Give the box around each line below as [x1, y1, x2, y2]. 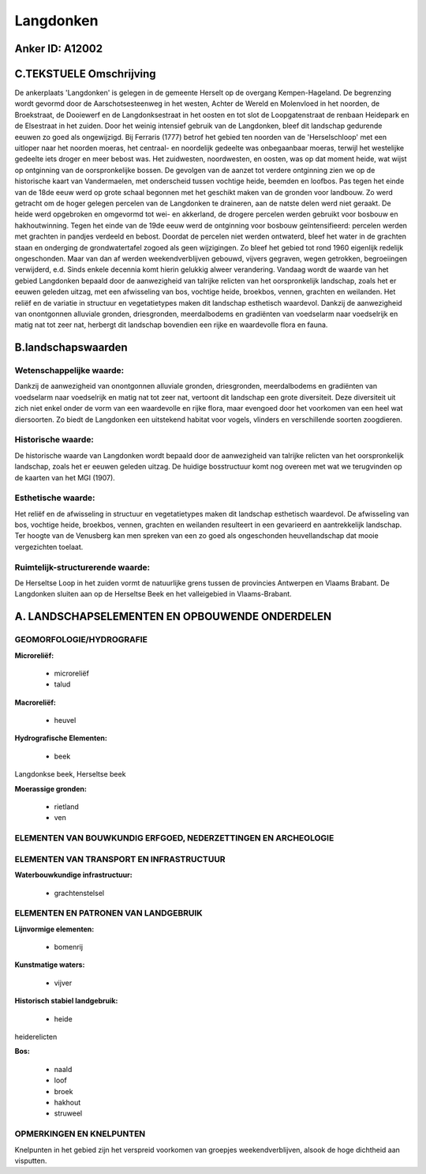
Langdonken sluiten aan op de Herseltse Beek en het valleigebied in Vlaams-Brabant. [14, 589, 292, 599]
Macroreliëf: [14, 698, 57, 707]
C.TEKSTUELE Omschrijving [14, 67, 157, 81]
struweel [54, 1108, 83, 1118]
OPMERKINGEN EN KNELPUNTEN [14, 1128, 146, 1139]
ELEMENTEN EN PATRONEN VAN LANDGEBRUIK [14, 908, 203, 919]
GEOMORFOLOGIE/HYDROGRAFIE [14, 634, 148, 645]
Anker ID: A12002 [14, 42, 103, 55]
